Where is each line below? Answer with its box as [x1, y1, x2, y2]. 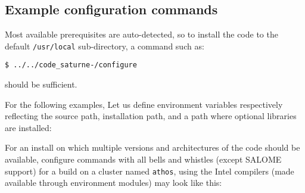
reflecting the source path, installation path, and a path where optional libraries [5, 110, 297, 122]
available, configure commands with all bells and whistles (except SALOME [5, 153, 282, 166]
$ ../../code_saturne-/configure [5, 61, 137, 70]
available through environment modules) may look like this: [5, 176, 222, 189]
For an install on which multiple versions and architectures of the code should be [5, 141, 300, 154]
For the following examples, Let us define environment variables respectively [5, 98, 283, 110]
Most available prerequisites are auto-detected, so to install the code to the [5, 28, 278, 41]
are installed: [5, 121, 52, 133]
